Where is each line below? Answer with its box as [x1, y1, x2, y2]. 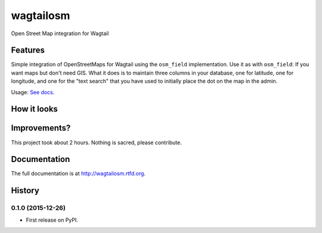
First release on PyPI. [26, 216, 79, 223]
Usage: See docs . [11, 88, 55, 95]
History [11, 185, 40, 196]
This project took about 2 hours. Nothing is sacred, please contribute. [11, 139, 182, 146]
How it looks [11, 104, 58, 114]
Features [11, 45, 45, 55]
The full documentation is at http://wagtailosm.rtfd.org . [11, 170, 146, 177]
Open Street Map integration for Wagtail [11, 30, 109, 37]
